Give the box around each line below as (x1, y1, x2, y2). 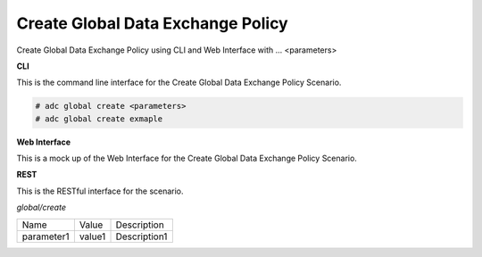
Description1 (115, 230, 168, 243)
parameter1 (21, 230, 70, 243)
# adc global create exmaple (35, 113, 163, 124)
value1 (79, 230, 106, 243)
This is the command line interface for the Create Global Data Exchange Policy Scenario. (16, 77, 342, 88)
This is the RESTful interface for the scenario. (16, 186, 184, 196)
